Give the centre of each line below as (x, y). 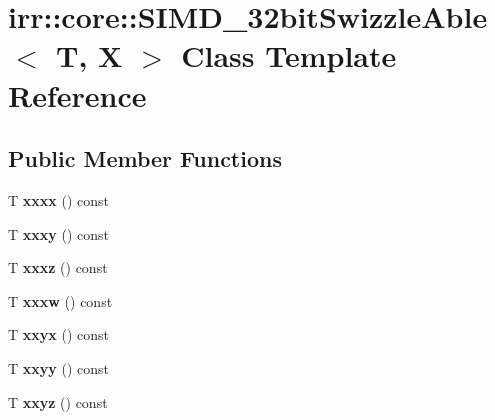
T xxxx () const (58, 199)
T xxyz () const (58, 401)
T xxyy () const (58, 367)
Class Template (289, 55)
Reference (77, 94)
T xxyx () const (58, 334)
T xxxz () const (58, 267)
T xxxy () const (58, 233)
